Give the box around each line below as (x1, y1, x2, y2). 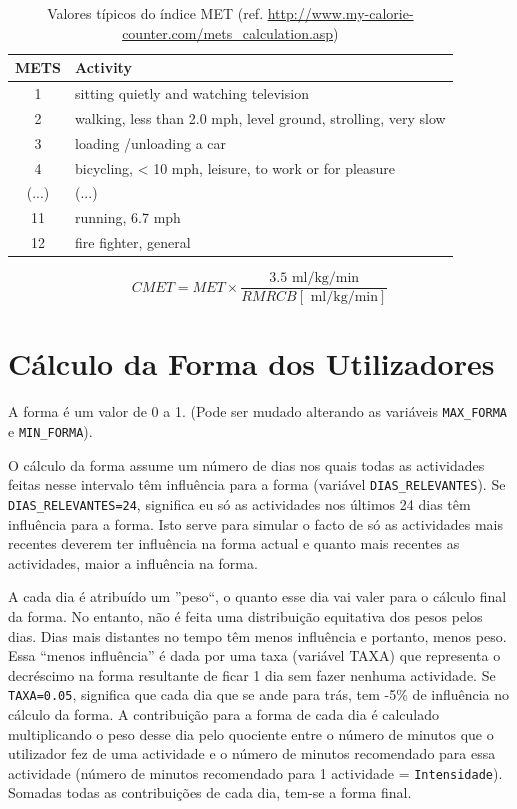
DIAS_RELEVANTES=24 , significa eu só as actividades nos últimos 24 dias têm (8, 493, 471, 514)
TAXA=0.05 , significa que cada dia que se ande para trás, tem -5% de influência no (8, 684, 510, 705)
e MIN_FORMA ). (8, 421, 93, 442)
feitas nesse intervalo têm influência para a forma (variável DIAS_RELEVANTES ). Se (8, 474, 506, 495)
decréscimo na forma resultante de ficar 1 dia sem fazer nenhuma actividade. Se (8, 664, 496, 685)
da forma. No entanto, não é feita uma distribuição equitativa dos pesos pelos (8, 605, 483, 626)
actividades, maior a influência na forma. (8, 552, 258, 573)
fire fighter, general (75, 232, 191, 253)
